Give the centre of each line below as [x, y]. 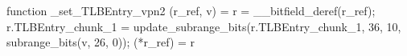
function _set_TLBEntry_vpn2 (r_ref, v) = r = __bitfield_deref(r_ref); [191, 10]
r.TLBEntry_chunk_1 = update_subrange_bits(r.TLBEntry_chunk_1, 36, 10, [204, 26]
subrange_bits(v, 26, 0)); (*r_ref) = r [101, 42]
